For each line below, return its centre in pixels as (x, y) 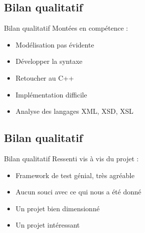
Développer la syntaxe (49, 61)
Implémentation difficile (51, 94)
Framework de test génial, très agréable (75, 175)
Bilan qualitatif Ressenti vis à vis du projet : (71, 158)
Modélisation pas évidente (55, 44)
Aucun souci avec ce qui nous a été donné (78, 192)
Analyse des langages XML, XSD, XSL (74, 111)
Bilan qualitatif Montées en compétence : (66, 28)
